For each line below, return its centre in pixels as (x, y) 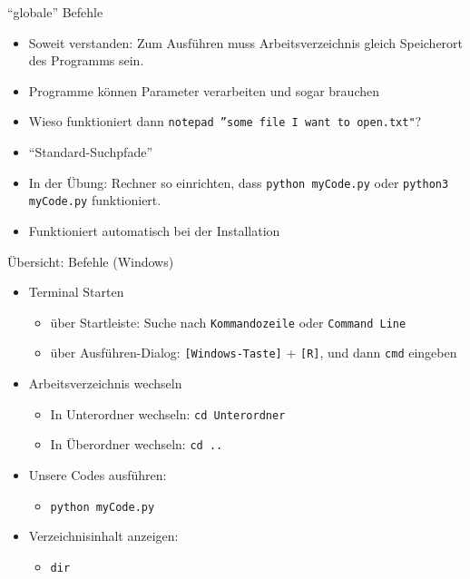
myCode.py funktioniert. (95, 200)
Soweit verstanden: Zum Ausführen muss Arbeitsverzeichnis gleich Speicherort (246, 42)
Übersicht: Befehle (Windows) (91, 261)
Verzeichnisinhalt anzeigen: (103, 536)
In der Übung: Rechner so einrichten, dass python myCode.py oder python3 (239, 182)
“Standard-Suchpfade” (90, 152)
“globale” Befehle (55, 12)
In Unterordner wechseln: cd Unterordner (168, 413)
